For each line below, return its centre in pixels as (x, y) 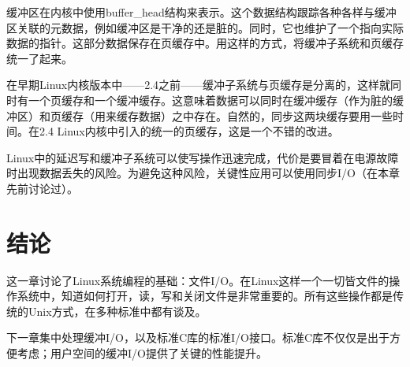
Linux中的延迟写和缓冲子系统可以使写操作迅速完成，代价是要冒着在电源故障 (203, 157)
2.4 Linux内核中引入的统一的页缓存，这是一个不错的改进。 (189, 131)
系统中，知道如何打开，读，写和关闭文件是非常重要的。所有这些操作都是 (205, 296)
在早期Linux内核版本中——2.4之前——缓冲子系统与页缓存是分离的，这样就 (199, 85)
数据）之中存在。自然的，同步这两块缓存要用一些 (265, 115)
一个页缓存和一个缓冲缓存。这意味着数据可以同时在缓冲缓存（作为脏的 (210, 100)
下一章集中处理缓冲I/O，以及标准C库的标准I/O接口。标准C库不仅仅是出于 (198, 337)
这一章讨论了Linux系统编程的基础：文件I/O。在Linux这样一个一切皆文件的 (198, 280)
